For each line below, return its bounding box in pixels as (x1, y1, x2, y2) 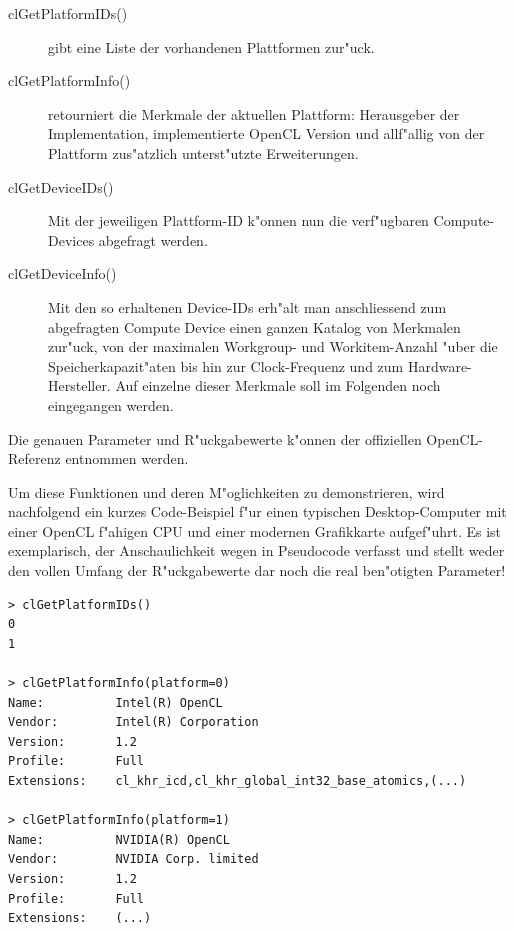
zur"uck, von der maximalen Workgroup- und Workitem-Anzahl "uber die (48, 336, 498, 357)
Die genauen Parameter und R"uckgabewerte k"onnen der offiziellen (8, 428, 422, 449)
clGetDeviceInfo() (8, 263, 117, 284)
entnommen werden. (65, 448, 189, 469)
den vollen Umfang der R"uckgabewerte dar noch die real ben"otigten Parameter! (8, 560, 506, 581)
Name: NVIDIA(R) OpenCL (8, 832, 230, 847)
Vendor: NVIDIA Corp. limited (8, 852, 259, 867)
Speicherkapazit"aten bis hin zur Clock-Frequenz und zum (48, 355, 404, 376)
